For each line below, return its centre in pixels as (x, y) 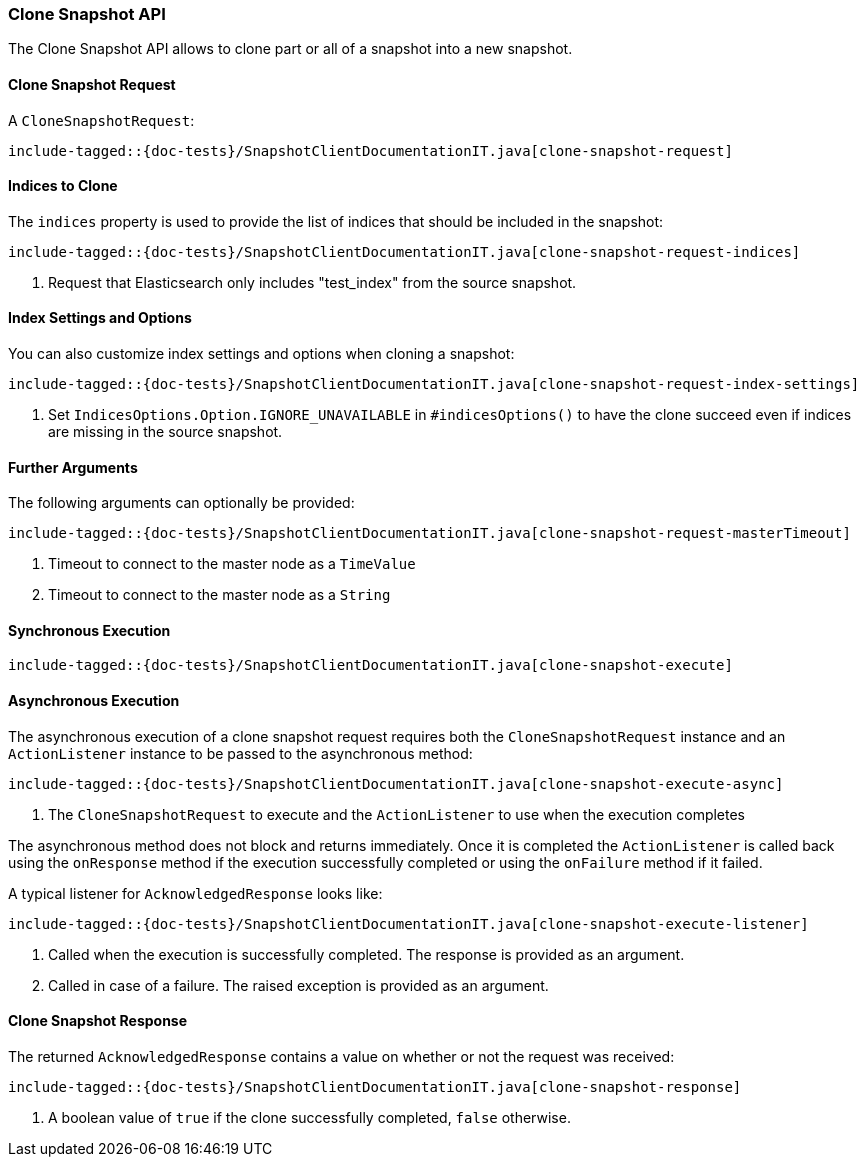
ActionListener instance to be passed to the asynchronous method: (240, 753)
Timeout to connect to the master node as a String (219, 595)
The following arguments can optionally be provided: (181, 503)
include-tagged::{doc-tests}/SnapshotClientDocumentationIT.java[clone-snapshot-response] (375, 1086)
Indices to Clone (63, 186)
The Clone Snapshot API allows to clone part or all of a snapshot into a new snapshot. (290, 49)
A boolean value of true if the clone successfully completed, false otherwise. (309, 1117)
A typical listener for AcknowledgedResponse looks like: (195, 893)
